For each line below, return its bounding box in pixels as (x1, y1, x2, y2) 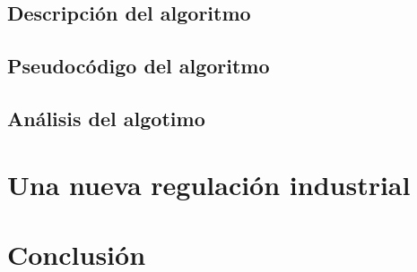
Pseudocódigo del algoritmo (7, 52, 270, 80)
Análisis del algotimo (7, 104, 205, 132)
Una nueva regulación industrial (7, 166, 411, 202)
